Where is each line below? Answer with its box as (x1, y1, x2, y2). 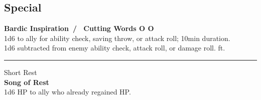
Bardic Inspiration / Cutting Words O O (4, 23, 154, 33)
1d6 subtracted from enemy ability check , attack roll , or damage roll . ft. (4, 42, 225, 53)
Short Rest (4, 66, 37, 77)
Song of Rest (4, 76, 49, 87)
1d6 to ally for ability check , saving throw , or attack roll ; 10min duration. (4, 32, 230, 43)
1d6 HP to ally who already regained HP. (4, 86, 131, 97)
